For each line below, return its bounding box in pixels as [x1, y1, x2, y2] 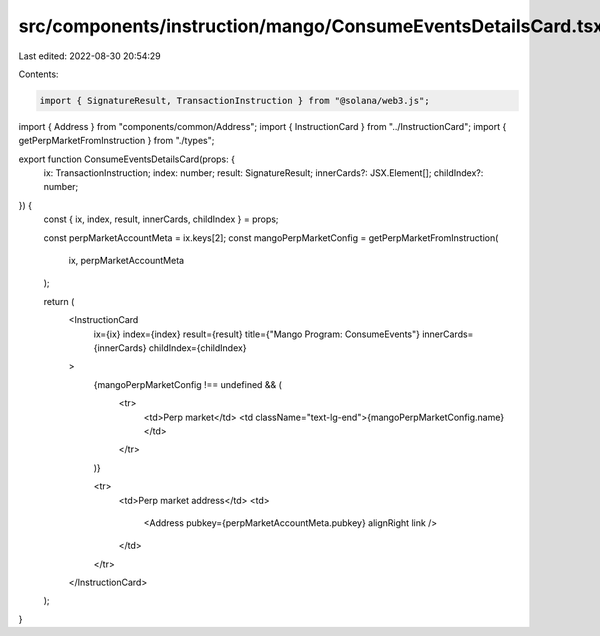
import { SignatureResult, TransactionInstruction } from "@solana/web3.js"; [39, 95, 430, 106]
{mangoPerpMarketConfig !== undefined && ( [93, 378, 282, 390]
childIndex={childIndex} [148, 341, 247, 354]
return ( [43, 295, 75, 307]
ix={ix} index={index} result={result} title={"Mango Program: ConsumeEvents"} [93, 328, 420, 340]
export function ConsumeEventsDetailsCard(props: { [18, 153, 235, 165]
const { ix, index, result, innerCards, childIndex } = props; [43, 213, 279, 225]
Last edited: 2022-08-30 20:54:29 [18, 50, 162, 62]
